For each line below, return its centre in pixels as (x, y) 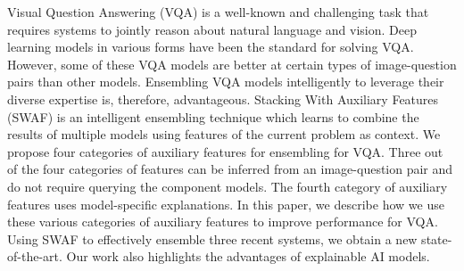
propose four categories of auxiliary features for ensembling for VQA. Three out (225, 151)
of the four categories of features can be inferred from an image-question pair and (230, 169)
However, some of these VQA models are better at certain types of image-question (232, 64)
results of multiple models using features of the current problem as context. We (224, 134)
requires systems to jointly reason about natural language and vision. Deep (212, 29)
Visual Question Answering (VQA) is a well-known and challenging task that (218, 12)
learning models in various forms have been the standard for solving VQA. (211, 47)
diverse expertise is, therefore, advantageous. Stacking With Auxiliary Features (223, 99)
